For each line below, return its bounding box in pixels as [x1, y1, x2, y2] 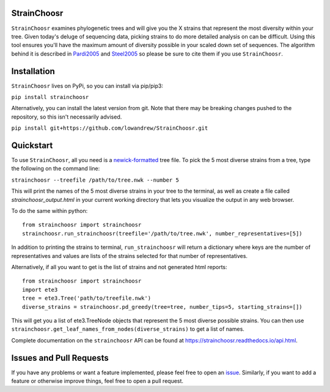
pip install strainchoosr [11, 94, 89, 100]
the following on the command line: [11, 165, 100, 172]
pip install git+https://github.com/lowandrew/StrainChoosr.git [11, 125, 208, 131]
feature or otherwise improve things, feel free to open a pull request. [11, 377, 183, 385]
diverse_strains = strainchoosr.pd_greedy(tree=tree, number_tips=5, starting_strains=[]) [22, 303, 302, 310]
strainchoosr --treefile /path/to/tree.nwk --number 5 [11, 176, 180, 183]
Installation [11, 66, 55, 76]
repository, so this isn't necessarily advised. [11, 113, 122, 120]
